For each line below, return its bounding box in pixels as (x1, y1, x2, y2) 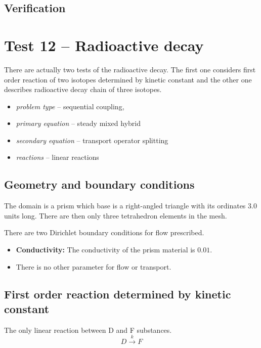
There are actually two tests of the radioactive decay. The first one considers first (4, 64, 256, 74)
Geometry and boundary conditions (4, 177, 195, 192)
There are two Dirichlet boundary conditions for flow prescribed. (4, 227, 204, 238)
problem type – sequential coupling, (16, 101, 124, 111)
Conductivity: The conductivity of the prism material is (16, 244, 195, 255)
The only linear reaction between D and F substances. (4, 324, 172, 335)
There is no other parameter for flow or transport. (16, 261, 171, 272)
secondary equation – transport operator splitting (16, 135, 168, 145)
